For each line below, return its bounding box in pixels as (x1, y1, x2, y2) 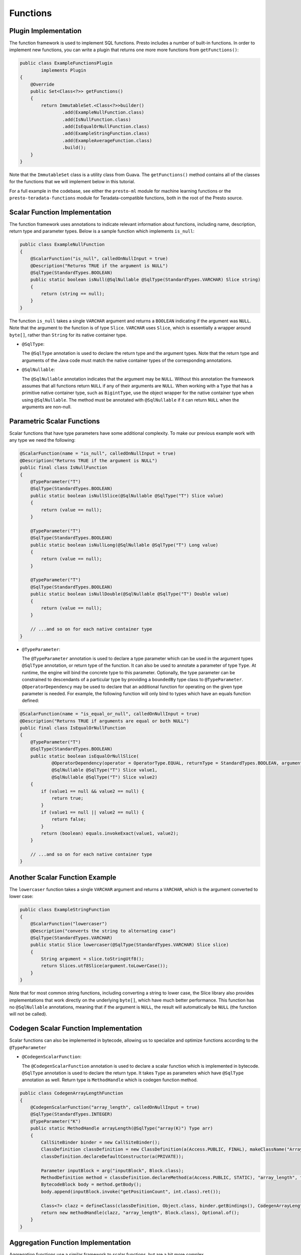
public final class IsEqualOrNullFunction (20, 725, 126, 731)
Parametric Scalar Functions (9, 417, 100, 425)
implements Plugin (41, 67, 86, 73)
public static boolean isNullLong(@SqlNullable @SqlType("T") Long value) (30, 542, 218, 548)
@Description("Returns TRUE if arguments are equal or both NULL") (20, 718, 190, 724)
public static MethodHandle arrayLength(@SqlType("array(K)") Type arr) (30, 1125, 213, 1132)
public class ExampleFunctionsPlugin (20, 60, 113, 66)
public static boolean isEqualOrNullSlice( (30, 753, 139, 759)
